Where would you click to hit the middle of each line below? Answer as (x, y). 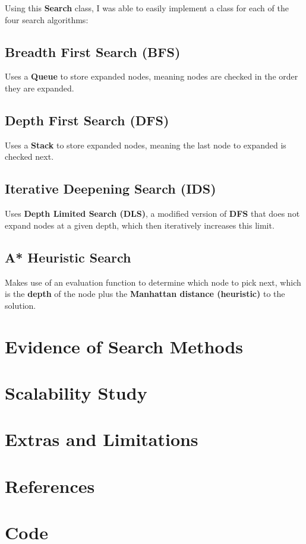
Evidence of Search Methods (124, 346)
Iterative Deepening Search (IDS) (111, 189)
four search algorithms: (47, 19)
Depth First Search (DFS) (87, 120)
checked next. (29, 156)
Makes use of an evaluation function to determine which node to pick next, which (153, 282)
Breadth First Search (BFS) (93, 51)
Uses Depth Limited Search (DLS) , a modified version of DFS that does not (152, 214)
